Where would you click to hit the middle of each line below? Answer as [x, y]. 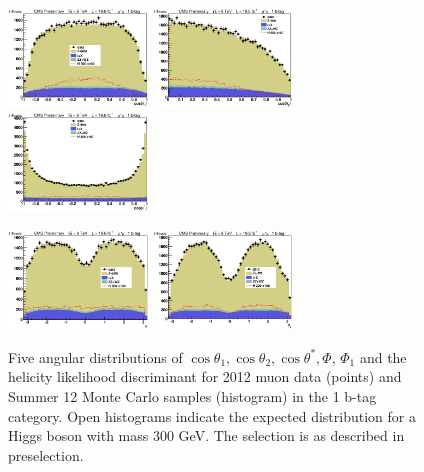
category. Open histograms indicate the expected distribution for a [212, 415]
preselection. [46, 454]
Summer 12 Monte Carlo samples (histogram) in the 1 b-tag [192, 396]
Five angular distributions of [95, 356]
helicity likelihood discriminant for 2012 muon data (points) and [205, 376]
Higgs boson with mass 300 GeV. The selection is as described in [206, 435]
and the [383, 356]
